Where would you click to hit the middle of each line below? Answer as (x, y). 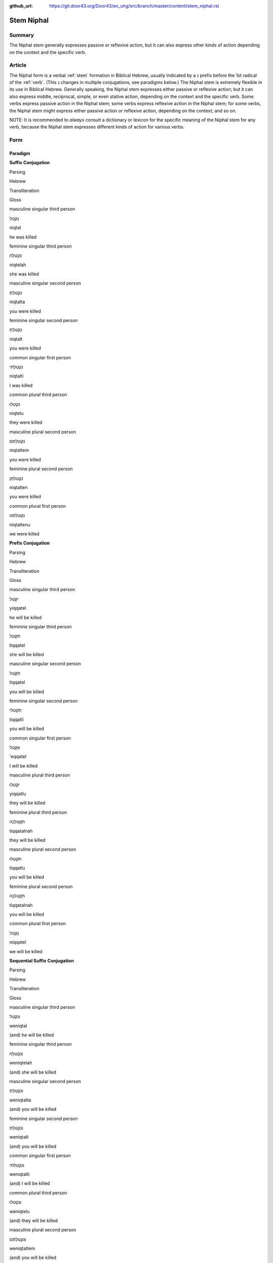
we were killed (25, 534)
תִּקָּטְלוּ (15, 858)
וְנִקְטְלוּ (15, 1202)
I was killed (21, 385)
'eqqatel (18, 757)
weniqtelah (21, 1063)
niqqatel (18, 942)
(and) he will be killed (32, 1035)
